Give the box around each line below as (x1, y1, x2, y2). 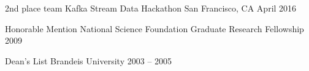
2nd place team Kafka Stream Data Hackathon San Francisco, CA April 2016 (5, 2, 297, 14)
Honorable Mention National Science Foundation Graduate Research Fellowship (5, 22, 304, 35)
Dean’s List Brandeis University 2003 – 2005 (5, 54, 172, 67)
